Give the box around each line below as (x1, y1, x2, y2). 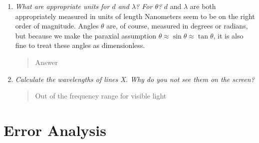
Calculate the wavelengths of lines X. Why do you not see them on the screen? (15, 73, 255, 84)
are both (190, 1, 216, 11)
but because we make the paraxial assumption (15, 30, 156, 40)
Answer (35, 56, 58, 67)
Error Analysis (3, 119, 106, 140)
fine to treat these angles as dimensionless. (15, 40, 145, 50)
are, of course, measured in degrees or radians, (106, 20, 248, 31)
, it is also (213, 30, 244, 40)
